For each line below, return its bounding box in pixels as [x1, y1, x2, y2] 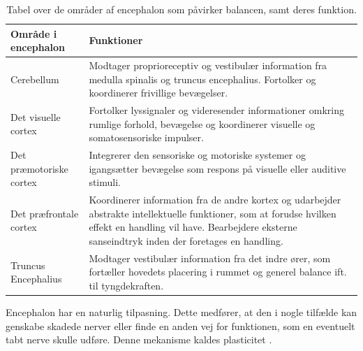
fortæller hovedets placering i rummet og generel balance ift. [89, 264, 347, 279]
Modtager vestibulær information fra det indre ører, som [89, 250, 331, 265]
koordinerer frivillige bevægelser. [89, 85, 228, 100]
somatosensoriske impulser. [89, 130, 204, 145]
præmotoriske [10, 161, 68, 175]
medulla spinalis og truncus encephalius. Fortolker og [89, 71, 316, 86]
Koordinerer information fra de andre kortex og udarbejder [89, 192, 341, 207]
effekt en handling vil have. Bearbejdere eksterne [89, 220, 297, 234]
